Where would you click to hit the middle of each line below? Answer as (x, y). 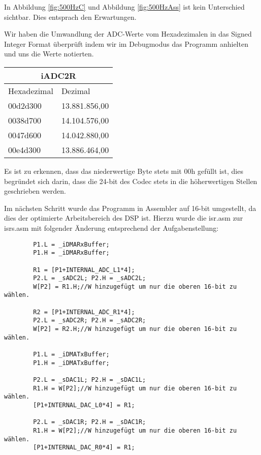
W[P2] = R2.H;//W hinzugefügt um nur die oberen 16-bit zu (135, 329)
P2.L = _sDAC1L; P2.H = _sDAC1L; (90, 380)
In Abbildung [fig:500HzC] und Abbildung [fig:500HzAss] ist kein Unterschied (124, 7)
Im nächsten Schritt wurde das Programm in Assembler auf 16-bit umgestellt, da (130, 208)
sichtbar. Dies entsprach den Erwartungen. (70, 17)
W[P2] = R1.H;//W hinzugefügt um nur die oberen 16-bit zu (135, 286)
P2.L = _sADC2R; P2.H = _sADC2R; (90, 321)
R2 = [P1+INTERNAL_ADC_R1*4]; (84, 312)
